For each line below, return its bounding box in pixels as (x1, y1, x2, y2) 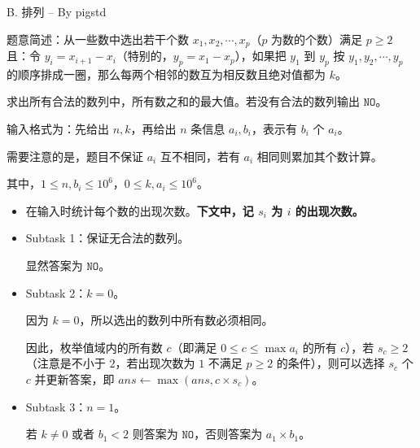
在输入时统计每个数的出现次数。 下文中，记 (25, 202, 254, 219)
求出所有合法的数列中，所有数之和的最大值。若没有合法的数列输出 (7, 93, 360, 110)
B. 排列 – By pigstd (7, 3, 107, 20)
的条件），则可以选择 (276, 354, 385, 372)
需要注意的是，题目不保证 (7, 147, 143, 164)
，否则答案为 (194, 425, 263, 442)
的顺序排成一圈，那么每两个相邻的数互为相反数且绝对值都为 (7, 65, 326, 82)
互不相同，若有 (160, 147, 240, 164)
